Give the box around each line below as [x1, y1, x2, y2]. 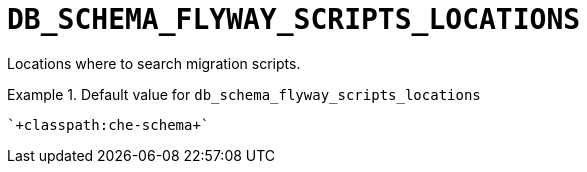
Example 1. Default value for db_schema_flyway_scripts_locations [7, 85, 481, 103]
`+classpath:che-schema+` [7, 116, 210, 133]
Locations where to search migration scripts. [7, 54, 301, 72]
